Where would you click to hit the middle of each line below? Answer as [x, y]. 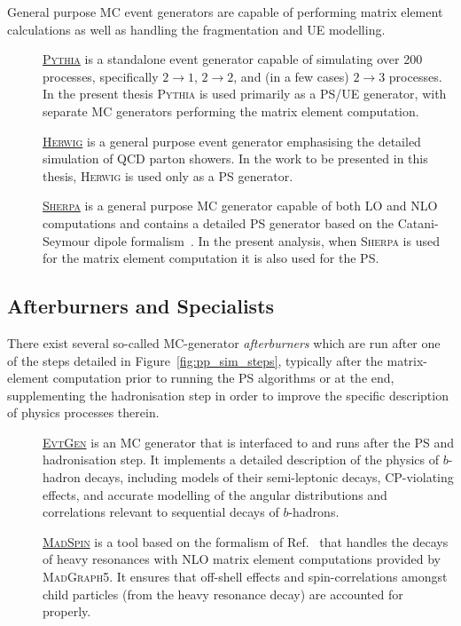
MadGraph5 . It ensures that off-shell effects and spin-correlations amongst [245, 577]
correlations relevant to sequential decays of [161, 512]
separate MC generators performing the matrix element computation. [231, 111]
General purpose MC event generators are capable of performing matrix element [225, 12]
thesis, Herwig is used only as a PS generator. [168, 175]
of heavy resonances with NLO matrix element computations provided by [242, 559]
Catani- [418, 222]
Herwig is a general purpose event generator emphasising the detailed [232, 141]
